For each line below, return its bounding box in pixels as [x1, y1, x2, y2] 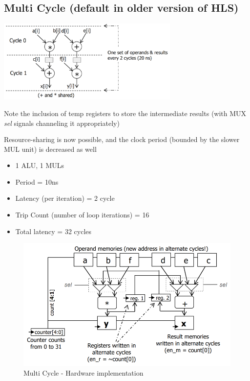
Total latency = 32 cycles [15, 226, 92, 236]
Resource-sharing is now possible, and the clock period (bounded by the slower [4, 134, 240, 144]
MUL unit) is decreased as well [4, 143, 97, 154]
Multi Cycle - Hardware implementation [23, 367, 144, 378]
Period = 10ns [15, 176, 59, 187]
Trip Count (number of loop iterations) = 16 [15, 210, 149, 220]
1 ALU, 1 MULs [15, 160, 64, 170]
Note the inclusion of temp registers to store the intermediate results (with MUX [4, 108, 247, 118]
